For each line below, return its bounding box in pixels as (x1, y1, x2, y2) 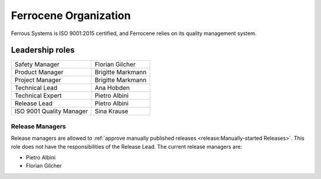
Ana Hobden (95, 84, 130, 92)
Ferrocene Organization (11, 9, 131, 22)
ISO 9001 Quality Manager (14, 107, 89, 115)
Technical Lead (14, 84, 58, 92)
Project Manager (14, 76, 62, 84)
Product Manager (14, 68, 64, 77)
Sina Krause (95, 107, 129, 115)
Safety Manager (14, 60, 59, 68)
